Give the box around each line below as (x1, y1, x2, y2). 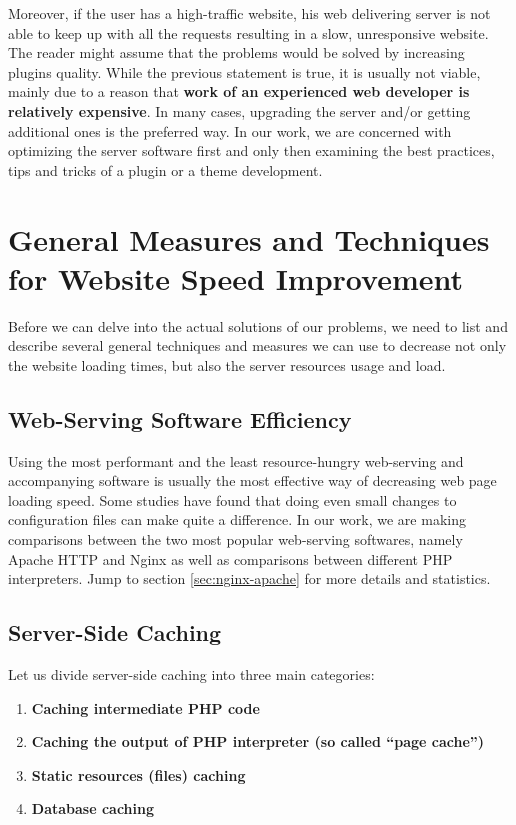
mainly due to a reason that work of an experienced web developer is (8, 81, 470, 102)
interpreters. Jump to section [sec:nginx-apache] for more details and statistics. (8, 568, 491, 589)
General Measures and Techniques (8, 218, 490, 259)
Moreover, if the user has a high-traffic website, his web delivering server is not (8, 3, 491, 23)
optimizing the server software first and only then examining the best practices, (8, 140, 495, 161)
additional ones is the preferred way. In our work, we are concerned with (8, 120, 452, 141)
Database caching (31, 798, 155, 819)
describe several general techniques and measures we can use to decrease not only (8, 335, 507, 356)
